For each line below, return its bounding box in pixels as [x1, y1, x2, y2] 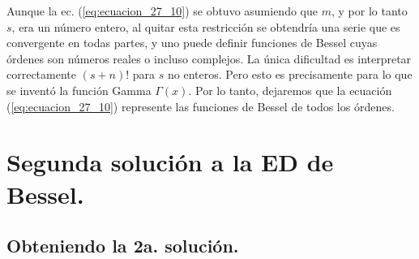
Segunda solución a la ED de [6, 145, 334, 179]
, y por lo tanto [331, 2, 408, 19]
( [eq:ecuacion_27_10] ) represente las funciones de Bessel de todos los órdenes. [6, 97, 395, 114]
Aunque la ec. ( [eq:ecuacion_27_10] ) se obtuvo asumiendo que [6, 2, 318, 19]
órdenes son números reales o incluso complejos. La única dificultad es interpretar [6, 50, 412, 67]
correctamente [6, 66, 77, 83]
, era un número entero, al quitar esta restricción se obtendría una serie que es [11, 18, 400, 35]
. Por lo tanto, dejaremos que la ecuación [188, 81, 392, 98]
